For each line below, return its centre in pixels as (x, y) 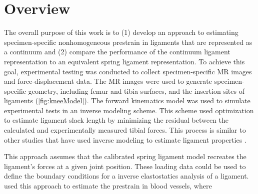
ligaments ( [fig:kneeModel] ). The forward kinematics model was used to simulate (127, 100)
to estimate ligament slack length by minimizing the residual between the (116, 120)
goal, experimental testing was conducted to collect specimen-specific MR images (128, 71)
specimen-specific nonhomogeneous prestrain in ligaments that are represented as (128, 42)
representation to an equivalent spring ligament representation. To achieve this (124, 61)
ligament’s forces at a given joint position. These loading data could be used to (125, 166)
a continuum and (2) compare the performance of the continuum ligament (117, 52)
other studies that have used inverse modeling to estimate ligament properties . (125, 139)
